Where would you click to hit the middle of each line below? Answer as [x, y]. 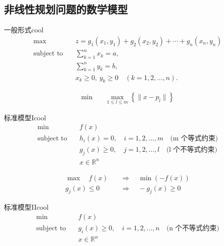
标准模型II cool [26, 207]
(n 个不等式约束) [193, 229]
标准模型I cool [25, 117]
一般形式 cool [24, 30]
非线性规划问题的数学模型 [66, 9]
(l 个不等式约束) [192, 150]
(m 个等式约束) [194, 139]
